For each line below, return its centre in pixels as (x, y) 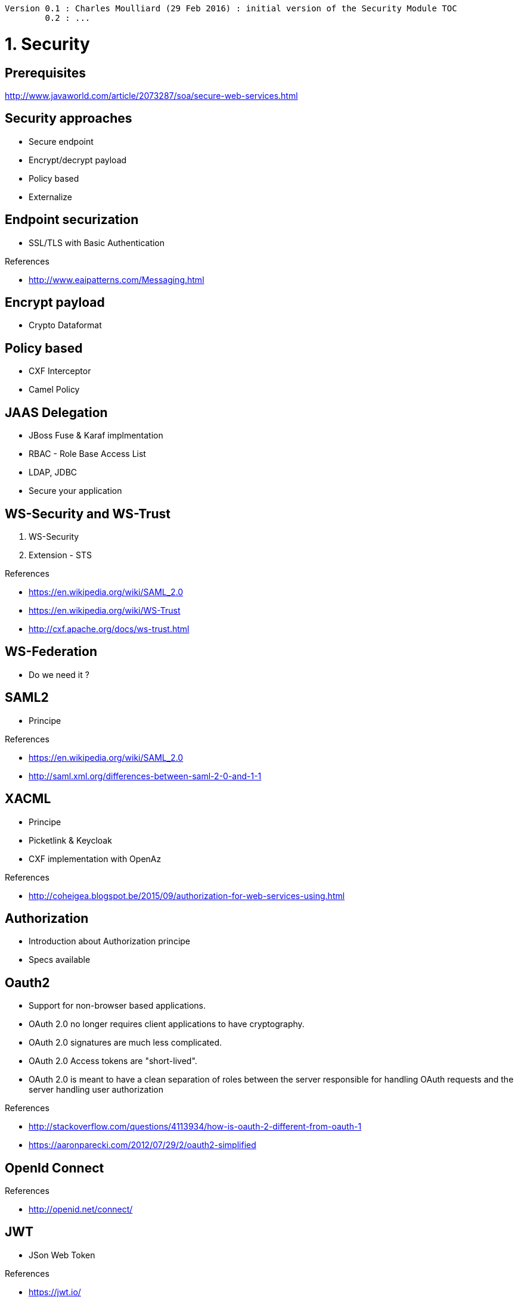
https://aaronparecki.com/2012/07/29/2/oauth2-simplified (142, 1145)
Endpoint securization (72, 220)
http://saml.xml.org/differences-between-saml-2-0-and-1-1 (145, 776)
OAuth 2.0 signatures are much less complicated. (125, 1043)
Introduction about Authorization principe (110, 941)
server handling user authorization (96, 1090)
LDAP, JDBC (53, 472)
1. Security (47, 44)
